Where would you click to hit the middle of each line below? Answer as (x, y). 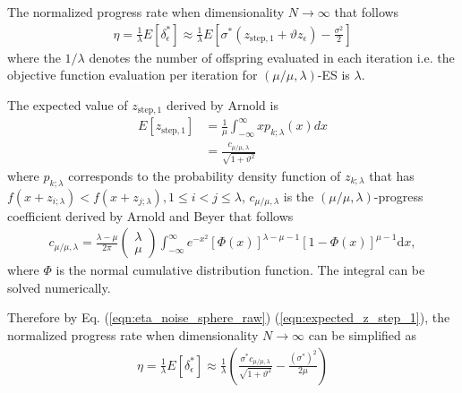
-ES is (334, 75)
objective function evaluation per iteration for (133, 75)
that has (392, 175)
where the (34, 57)
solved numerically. (59, 287)
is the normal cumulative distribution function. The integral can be (240, 270)
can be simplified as (363, 335)
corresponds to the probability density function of (205, 175)
